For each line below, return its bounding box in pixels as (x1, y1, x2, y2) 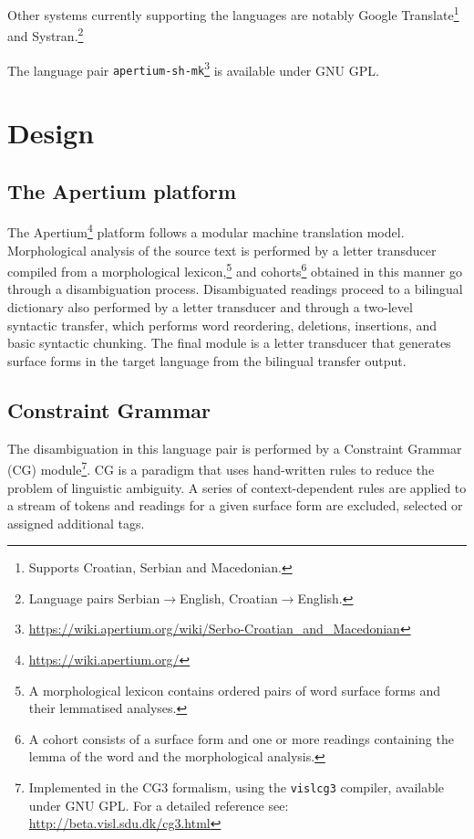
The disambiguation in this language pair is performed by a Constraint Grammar (7, 438, 462, 457)
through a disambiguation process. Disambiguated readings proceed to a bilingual (7, 279, 463, 299)
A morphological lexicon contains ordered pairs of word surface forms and (28, 680, 441, 699)
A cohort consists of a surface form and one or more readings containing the (28, 729, 454, 748)
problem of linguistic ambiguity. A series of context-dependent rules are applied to (7, 477, 467, 497)
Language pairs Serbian (28, 588, 160, 607)
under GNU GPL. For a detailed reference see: (28, 795, 289, 814)
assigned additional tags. (7, 513, 145, 532)
